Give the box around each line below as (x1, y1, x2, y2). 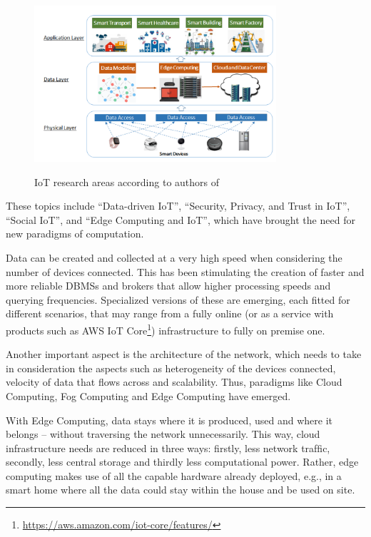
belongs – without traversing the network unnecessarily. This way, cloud (6, 426, 320, 441)
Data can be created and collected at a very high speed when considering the (6, 250, 342, 265)
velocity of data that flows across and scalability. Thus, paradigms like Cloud (6, 374, 342, 389)
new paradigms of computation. (6, 226, 144, 241)
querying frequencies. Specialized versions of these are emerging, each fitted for (6, 292, 350, 307)
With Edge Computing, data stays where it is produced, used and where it (6, 412, 332, 427)
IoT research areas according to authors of (34, 174, 220, 189)
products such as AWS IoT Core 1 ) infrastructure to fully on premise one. (6, 320, 325, 337)
